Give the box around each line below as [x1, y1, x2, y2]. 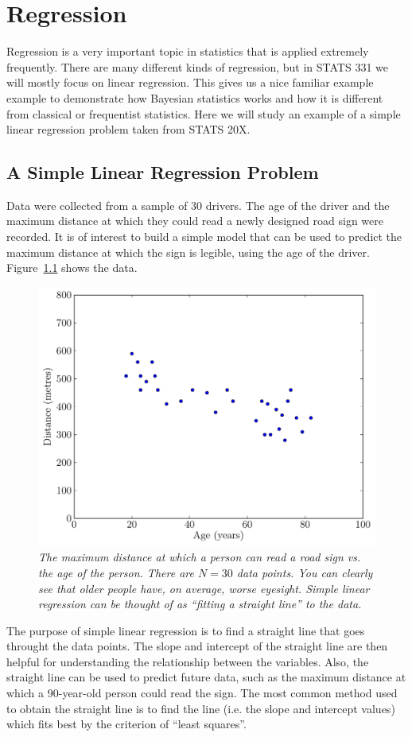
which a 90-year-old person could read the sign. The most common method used [6, 685, 398, 701]
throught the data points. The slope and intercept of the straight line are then [6, 638, 388, 654]
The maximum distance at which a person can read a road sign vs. [38, 549, 361, 565]
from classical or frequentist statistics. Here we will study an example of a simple [6, 105, 401, 122]
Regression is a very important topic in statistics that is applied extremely [6, 43, 369, 60]
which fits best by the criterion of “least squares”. [6, 716, 247, 732]
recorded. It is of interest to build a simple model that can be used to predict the [6, 228, 402, 245]
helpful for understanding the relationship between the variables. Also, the [6, 653, 369, 669]
